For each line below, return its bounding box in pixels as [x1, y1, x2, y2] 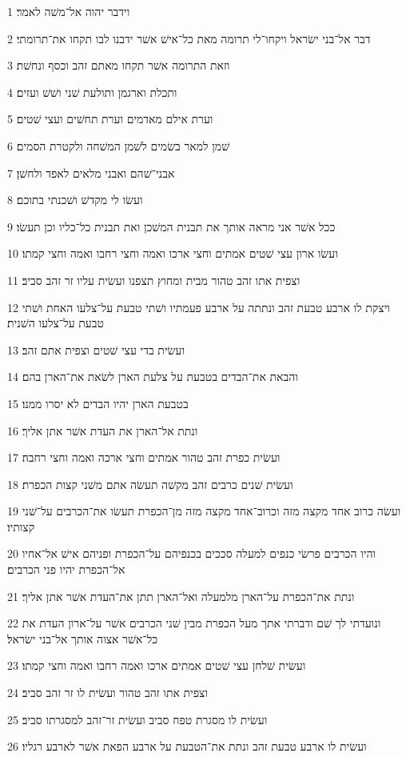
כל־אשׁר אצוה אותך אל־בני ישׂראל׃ [7, 630, 158, 647]
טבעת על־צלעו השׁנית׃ [7, 314, 104, 331]
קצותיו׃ [7, 518, 35, 535]
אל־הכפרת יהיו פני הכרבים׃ [7, 561, 125, 578]
